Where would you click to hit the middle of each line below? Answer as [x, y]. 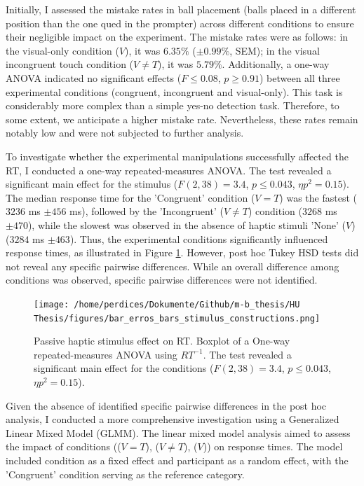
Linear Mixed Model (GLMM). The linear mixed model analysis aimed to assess [178, 432]
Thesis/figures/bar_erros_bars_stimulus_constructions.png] [177, 318]
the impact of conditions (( [63, 446]
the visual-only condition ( [62, 50]
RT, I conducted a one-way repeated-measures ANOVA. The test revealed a [169, 170]
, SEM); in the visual [275, 50]
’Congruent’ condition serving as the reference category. [125, 474]
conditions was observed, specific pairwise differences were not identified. [162, 280]
